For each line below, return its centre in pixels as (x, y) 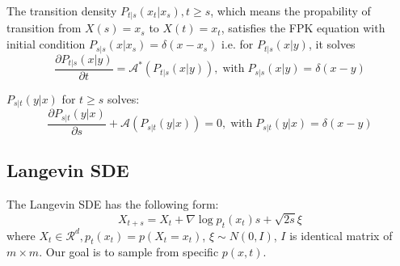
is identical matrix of (341, 235)
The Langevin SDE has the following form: (113, 204)
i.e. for (238, 44)
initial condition (46, 44)
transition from (44, 28)
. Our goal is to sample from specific (129, 252)
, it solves (332, 44)
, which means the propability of (291, 11)
